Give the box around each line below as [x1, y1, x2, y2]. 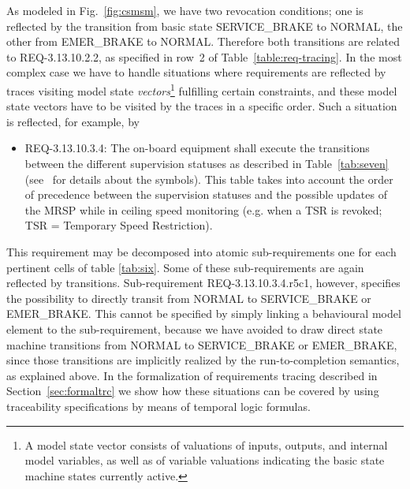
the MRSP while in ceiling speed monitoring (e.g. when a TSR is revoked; [24, 201, 382, 218]
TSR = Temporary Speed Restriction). [24, 217, 213, 233]
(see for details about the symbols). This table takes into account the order [24, 170, 393, 187]
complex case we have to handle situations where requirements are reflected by [6, 64, 386, 80]
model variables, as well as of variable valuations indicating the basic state [24, 452, 385, 468]
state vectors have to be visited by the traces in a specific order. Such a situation [6, 98, 397, 114]
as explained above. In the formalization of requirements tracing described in [6, 367, 378, 383]
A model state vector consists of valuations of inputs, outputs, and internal [24, 436, 388, 453]
